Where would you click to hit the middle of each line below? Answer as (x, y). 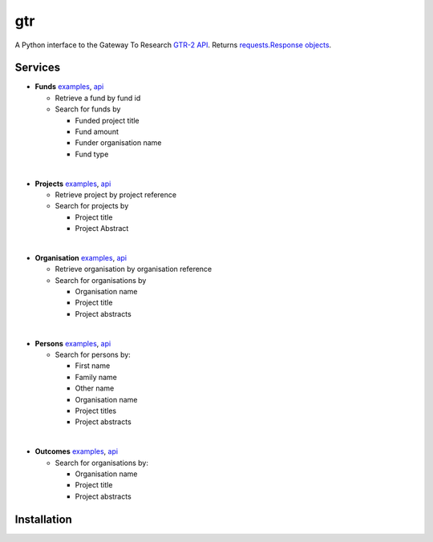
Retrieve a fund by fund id (98, 98)
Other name (95, 388)
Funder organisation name (118, 143)
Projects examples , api (73, 184)
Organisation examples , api (81, 257)
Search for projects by (92, 206)
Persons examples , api (73, 343)
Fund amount (97, 131)
